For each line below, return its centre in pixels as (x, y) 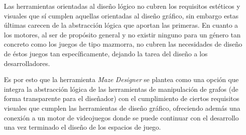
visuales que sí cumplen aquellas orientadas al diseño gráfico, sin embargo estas (121, 15)
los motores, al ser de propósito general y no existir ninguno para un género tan (122, 34)
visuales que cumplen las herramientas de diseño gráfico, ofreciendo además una (122, 108)
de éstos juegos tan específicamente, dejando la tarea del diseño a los (106, 53)
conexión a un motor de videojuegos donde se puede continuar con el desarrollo (121, 117)
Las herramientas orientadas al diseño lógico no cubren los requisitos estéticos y (122, 6)
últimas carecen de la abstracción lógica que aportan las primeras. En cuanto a (121, 25)
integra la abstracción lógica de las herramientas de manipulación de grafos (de (121, 89)
